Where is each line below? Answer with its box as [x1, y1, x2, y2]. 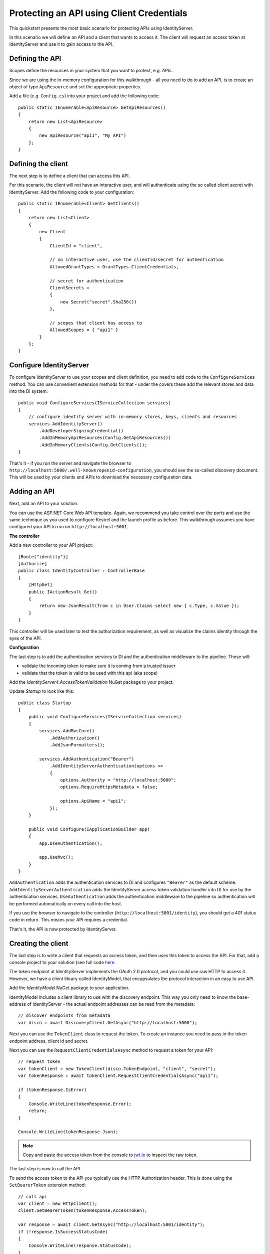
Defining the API [9, 54, 61, 63]
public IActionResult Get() [28, 589, 97, 594]
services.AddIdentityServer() [28, 421, 102, 426]
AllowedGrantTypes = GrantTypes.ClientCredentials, [49, 264, 179, 269]
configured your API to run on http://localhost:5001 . [9, 524, 128, 530]
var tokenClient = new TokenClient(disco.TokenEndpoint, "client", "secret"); [18, 1066, 216, 1071]
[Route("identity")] [18, 554, 68, 559]
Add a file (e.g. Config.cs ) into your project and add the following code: [9, 93, 160, 99]
